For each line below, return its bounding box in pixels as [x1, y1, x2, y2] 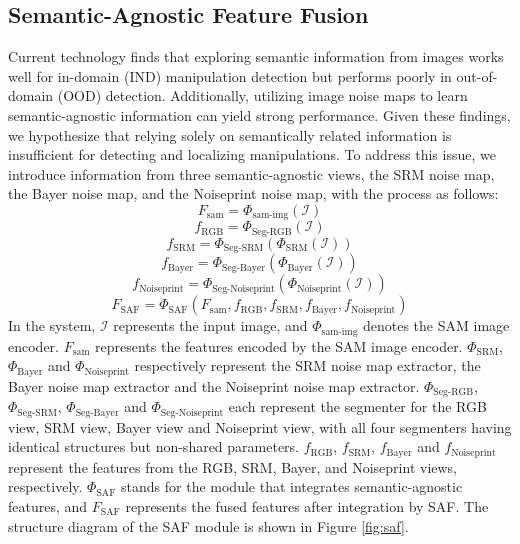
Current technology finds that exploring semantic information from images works [8, 46, 504, 67]
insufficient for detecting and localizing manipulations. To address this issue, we [8, 144, 496, 165]
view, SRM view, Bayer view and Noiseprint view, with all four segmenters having [8, 416, 512, 437]
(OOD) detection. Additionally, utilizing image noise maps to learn [57, 85, 468, 106]
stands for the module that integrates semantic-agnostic [121, 476, 463, 497]
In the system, [8, 315, 96, 336]
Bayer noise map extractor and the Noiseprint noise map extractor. [8, 375, 420, 396]
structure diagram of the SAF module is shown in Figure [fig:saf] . [8, 515, 409, 536]
